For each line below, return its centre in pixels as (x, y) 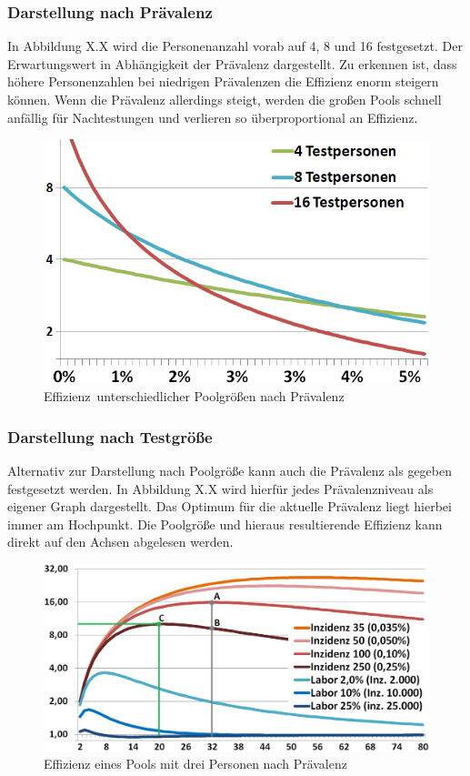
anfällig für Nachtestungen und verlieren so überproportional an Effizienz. (213, 117)
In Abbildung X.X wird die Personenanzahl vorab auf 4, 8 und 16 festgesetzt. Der (235, 46)
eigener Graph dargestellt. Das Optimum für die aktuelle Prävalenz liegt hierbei (230, 506)
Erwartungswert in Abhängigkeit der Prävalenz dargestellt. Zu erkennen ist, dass (232, 63)
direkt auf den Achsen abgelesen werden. (120, 542)
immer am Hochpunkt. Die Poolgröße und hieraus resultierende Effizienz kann (225, 524)
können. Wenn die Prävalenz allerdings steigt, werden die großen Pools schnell (225, 99)
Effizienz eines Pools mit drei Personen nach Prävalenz (195, 764)
